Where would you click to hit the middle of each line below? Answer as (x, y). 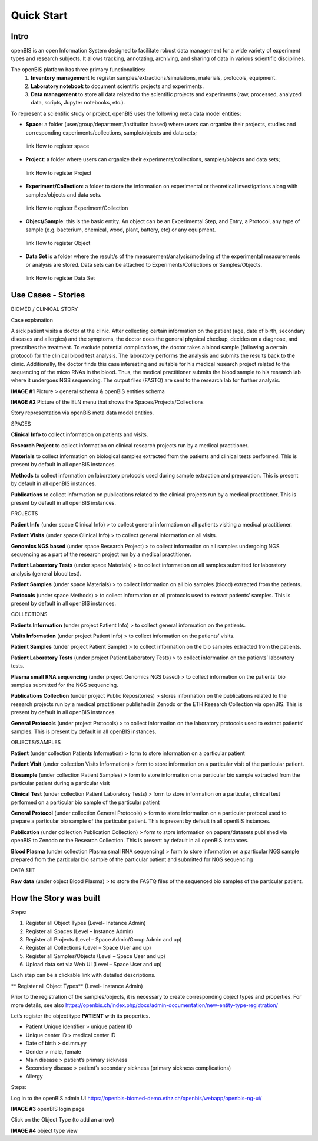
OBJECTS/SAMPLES (36, 742)
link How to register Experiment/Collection (77, 208)
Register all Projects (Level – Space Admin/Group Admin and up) (104, 939)
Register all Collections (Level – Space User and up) (88, 948)
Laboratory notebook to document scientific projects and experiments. (117, 86)
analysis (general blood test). (46, 573)
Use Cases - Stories (48, 295)
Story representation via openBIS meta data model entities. (82, 413)
